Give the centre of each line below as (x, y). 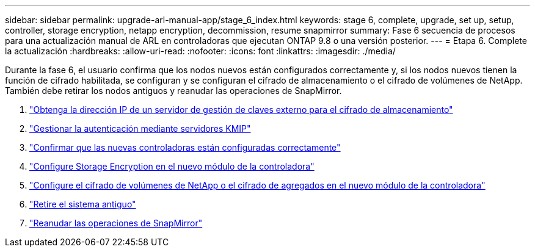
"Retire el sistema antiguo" (83, 204)
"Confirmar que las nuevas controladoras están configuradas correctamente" (185, 147)
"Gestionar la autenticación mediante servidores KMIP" (140, 128)
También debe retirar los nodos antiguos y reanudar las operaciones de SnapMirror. (173, 91)
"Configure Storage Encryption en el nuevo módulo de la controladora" (172, 166)
